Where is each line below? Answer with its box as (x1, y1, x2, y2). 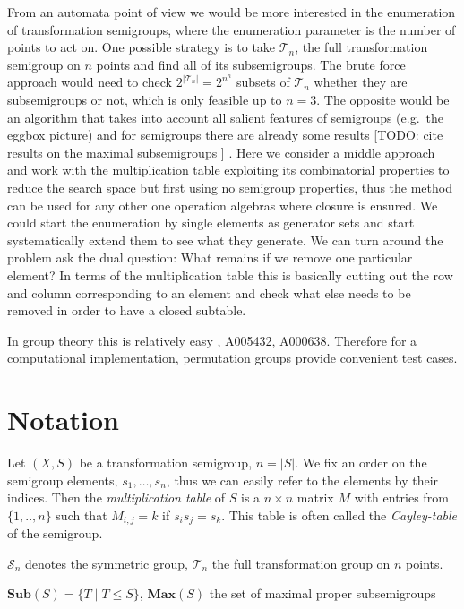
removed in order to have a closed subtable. (7, 301, 246, 320)
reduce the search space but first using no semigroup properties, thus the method (7, 177, 452, 196)
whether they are (314, 73, 408, 91)
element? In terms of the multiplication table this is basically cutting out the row (7, 265, 453, 284)
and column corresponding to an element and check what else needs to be (7, 283, 411, 302)
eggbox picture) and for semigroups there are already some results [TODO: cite (7, 125, 443, 144)
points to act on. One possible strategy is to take (7, 38, 276, 56)
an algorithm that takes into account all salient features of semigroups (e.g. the (7, 107, 443, 126)
